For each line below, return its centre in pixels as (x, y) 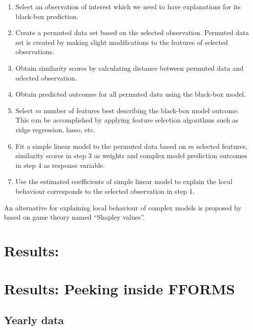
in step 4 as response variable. (60, 165)
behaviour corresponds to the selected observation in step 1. (105, 191)
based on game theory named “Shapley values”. (74, 217)
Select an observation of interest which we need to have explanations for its (128, 6)
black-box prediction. (47, 16)
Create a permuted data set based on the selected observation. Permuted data (132, 32)
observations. (35, 52)
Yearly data (34, 320)
